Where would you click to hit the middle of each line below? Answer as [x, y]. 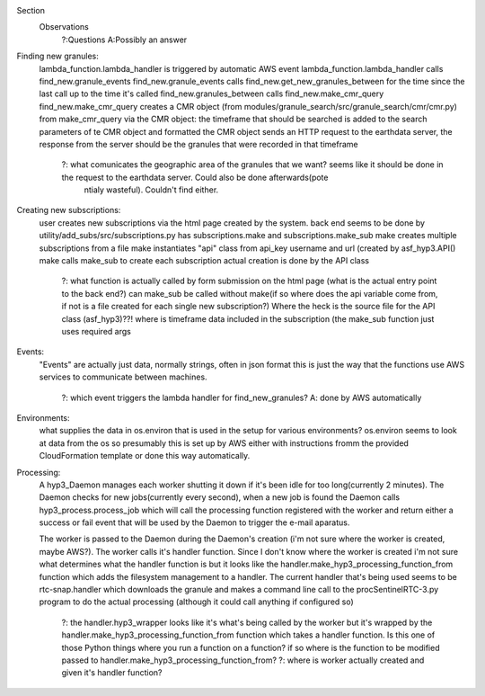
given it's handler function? [112, 673]
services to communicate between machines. [123, 377]
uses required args [97, 331]
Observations [64, 27]
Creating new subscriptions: [69, 210]
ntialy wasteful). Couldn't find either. [151, 190]
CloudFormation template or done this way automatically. [145, 456]
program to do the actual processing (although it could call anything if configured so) [196, 602]
